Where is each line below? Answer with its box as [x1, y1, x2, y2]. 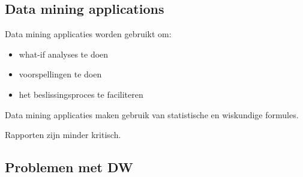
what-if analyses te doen [19, 47, 109, 60]
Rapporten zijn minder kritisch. [5, 128, 121, 141]
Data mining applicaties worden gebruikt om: [5, 28, 172, 40]
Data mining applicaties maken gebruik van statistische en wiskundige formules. [5, 108, 299, 121]
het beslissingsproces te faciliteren [19, 88, 143, 100]
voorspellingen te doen [19, 68, 102, 80]
